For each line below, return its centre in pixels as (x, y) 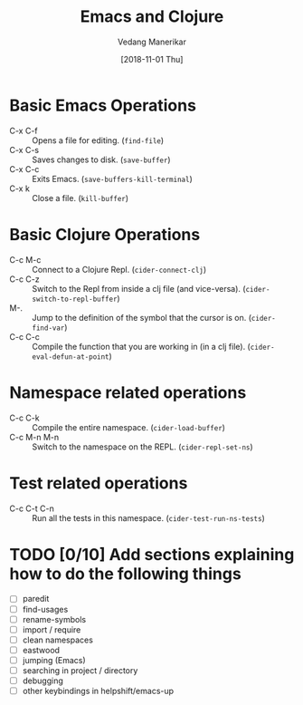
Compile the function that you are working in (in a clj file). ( (141, 346)
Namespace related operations (128, 392)
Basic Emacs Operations (103, 105)
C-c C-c (25, 336)
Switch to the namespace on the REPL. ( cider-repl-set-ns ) (142, 447)
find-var (48, 328)
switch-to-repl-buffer (75, 299)
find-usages (45, 609)
